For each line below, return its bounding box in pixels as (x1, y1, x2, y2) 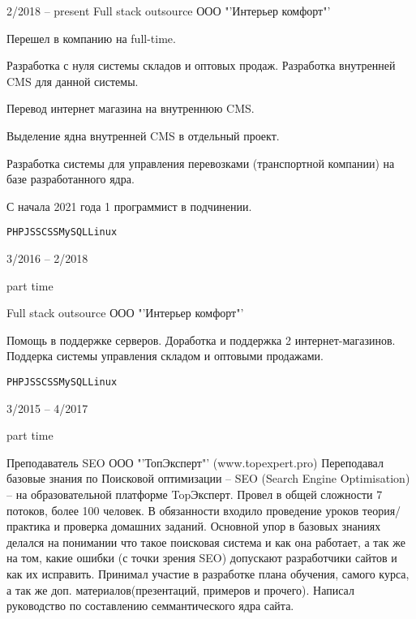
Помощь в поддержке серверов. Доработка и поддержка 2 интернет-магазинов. (6, 331, 396, 348)
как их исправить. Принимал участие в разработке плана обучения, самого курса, (6, 565, 410, 582)
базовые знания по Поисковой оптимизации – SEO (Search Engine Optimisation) (6, 470, 410, 487)
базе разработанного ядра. (6, 170, 135, 187)
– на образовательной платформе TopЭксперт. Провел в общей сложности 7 (6, 486, 383, 502)
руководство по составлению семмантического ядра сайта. (6, 597, 294, 614)
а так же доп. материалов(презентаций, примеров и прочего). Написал (6, 581, 354, 598)
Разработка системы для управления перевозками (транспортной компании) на (6, 154, 395, 171)
